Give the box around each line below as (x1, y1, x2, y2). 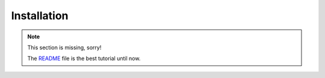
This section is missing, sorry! (27, 44, 102, 51)
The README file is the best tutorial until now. (27, 55, 141, 62)
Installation (11, 9, 69, 22)
